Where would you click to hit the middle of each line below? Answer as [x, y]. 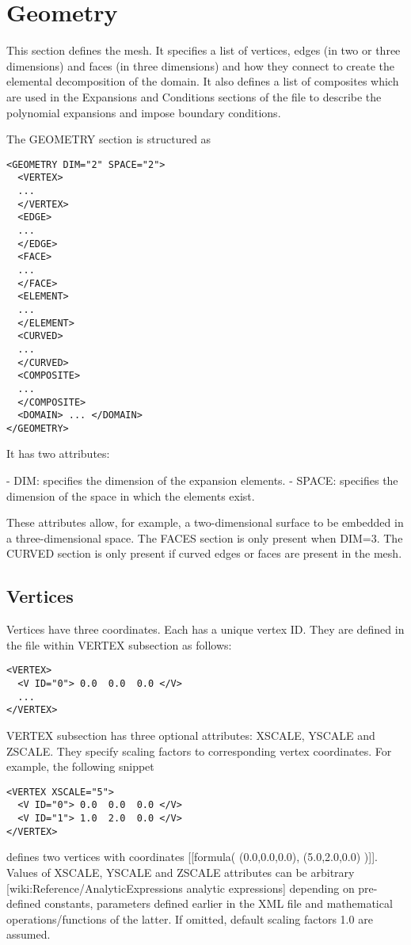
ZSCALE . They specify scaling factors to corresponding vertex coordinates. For [199, 751]
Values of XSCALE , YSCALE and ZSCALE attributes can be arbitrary [181, 873]
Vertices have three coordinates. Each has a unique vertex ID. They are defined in [205, 629]
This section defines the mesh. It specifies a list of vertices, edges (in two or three [204, 50]
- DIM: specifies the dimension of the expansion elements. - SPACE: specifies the [202, 480]
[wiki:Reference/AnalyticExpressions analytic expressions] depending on [181, 888]
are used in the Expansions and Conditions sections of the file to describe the [194, 96]
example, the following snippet [80, 766]
